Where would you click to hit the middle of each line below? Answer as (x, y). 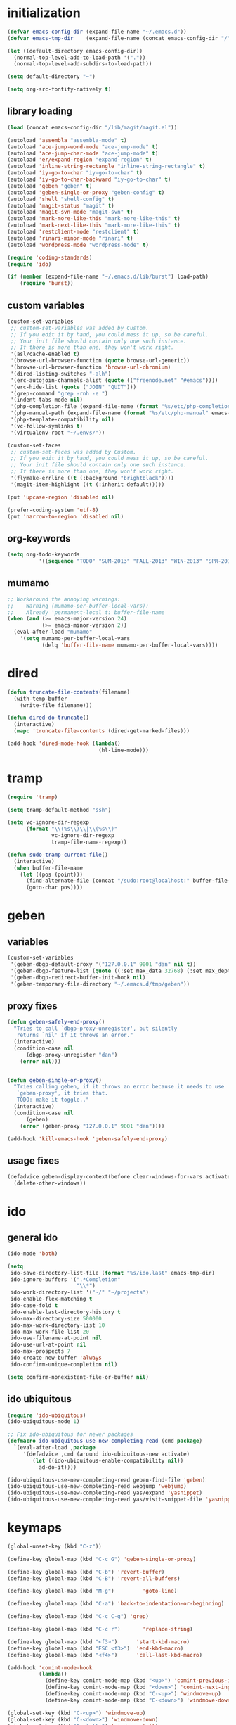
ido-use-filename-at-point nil (56, 1338)
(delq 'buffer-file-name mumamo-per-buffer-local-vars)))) (130, 645)
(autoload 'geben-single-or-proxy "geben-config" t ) (86, 192)
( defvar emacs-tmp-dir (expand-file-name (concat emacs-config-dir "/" (119, 38)
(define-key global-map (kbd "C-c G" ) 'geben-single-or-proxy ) (102, 1559)
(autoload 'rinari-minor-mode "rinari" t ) (70, 238)
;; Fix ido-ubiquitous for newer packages (70, 1434)
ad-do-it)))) (58, 1467)
